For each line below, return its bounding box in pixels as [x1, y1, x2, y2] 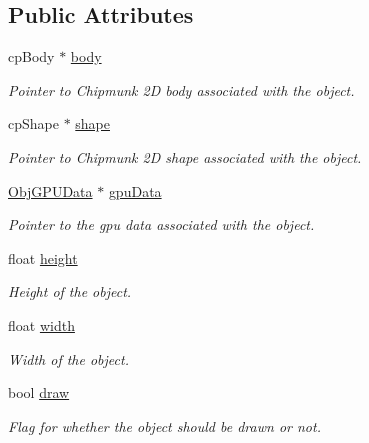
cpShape [8, 113, 59, 134]
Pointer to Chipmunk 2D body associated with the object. [8, 79, 355, 100]
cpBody [8, 46, 55, 67]
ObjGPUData [8, 180, 93, 201]
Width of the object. [8, 348, 129, 369]
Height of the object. [8, 281, 132, 302]
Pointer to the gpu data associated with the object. [8, 214, 315, 235]
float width [8, 314, 75, 335]
